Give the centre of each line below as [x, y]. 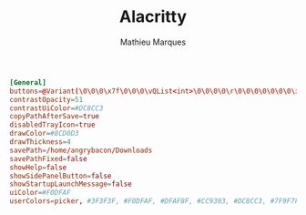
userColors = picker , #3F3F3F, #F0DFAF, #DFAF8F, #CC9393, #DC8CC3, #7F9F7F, [156, 201]
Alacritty [153, 17]
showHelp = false [38, 167]
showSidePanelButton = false [61, 176]
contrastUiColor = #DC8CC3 [56, 108]
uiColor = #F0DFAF [40, 193]
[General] [28, 82]
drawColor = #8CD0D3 [44, 134]
